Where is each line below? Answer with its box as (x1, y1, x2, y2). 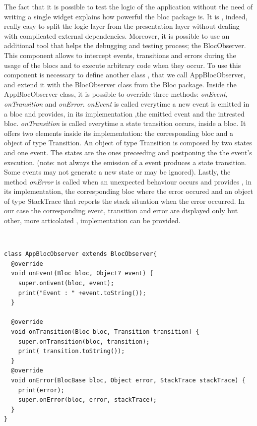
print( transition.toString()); (18, 348, 125, 355)
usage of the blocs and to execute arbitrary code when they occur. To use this (4, 60, 241, 70)
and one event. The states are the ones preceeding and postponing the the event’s (4, 147, 252, 157)
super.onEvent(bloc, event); (18, 280, 114, 287)
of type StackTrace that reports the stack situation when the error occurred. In (4, 195, 245, 206)
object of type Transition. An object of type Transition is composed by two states (4, 137, 252, 148)
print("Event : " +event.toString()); (18, 289, 146, 297)
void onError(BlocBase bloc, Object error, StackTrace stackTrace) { (11, 376, 246, 384)
